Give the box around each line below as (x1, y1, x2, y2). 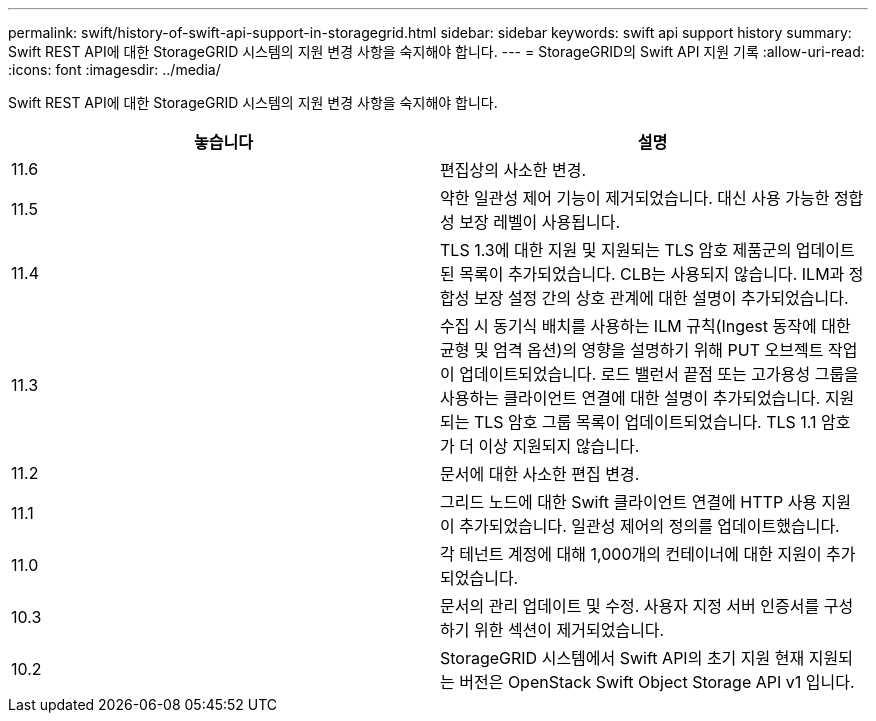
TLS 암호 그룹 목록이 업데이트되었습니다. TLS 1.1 (473, 412, 817, 432)
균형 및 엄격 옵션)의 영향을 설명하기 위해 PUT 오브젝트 (440, 340, 824, 360)
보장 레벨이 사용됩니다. (459, 212, 621, 232)
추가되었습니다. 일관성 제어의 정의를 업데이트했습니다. (459, 516, 840, 536)
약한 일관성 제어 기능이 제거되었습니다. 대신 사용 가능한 (440, 188, 830, 208)
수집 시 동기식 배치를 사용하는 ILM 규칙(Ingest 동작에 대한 (440, 316, 851, 336)
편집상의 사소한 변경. (440, 160, 587, 180)
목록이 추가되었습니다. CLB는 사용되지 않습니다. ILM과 (459, 264, 845, 284)
